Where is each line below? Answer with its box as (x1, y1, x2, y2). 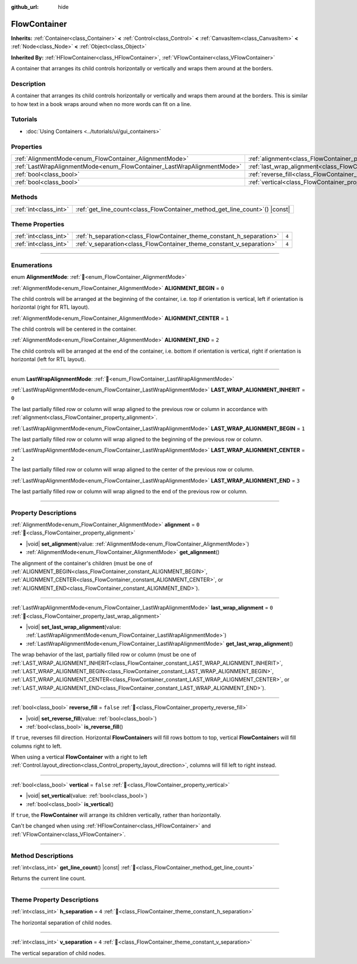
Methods (11, 193, 38, 201)
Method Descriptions (11, 851, 74, 860)
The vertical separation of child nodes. (11, 949, 106, 956)
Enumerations (11, 261, 53, 269)
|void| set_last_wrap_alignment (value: (26, 623, 121, 630)
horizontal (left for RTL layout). (11, 356, 86, 363)
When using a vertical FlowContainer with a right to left (11, 754, 148, 761)
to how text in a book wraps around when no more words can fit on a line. (11, 100, 192, 107)
